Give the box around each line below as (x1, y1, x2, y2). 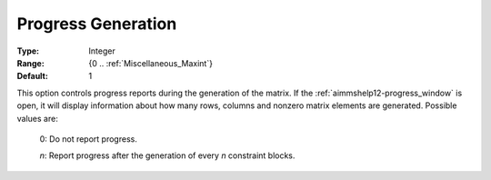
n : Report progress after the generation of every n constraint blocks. (39, 150, 296, 161)
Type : (16, 45, 40, 56)
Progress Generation (16, 14, 177, 34)
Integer (88, 45, 115, 56)
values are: (16, 113, 58, 124)
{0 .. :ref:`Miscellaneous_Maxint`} (88, 57, 214, 68)
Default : (16, 71, 49, 82)
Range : (16, 57, 45, 68)
